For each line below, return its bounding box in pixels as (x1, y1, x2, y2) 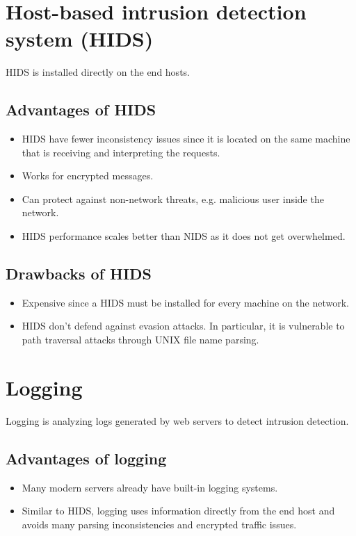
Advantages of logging (6, 447, 167, 469)
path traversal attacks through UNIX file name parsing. (22, 332, 259, 347)
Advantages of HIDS (6, 99, 156, 120)
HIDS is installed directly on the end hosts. (6, 65, 190, 79)
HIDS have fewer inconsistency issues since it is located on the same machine (22, 131, 350, 146)
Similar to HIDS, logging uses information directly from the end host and (22, 503, 335, 518)
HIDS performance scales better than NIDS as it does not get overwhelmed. (22, 229, 346, 243)
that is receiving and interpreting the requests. (22, 145, 220, 159)
